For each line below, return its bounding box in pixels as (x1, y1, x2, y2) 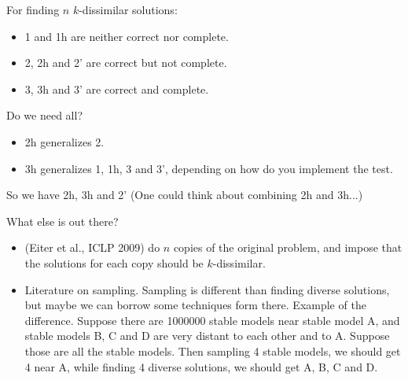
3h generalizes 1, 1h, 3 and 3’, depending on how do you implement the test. (24, 160, 393, 176)
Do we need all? (6, 107, 83, 124)
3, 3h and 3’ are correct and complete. (24, 80, 209, 97)
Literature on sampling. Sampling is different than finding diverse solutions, (24, 281, 390, 297)
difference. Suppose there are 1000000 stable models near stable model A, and (24, 312, 400, 328)
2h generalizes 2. (24, 133, 105, 149)
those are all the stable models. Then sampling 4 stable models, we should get (24, 342, 401, 359)
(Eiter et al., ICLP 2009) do (24, 239, 160, 256)
